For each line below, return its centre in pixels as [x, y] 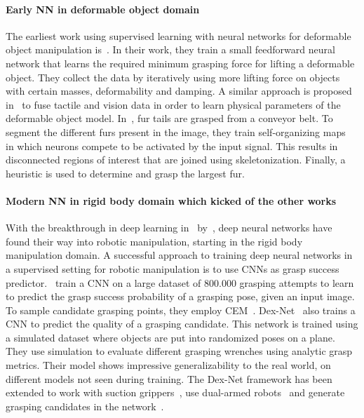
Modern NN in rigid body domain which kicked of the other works [171, 200]
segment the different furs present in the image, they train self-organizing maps [176, 132]
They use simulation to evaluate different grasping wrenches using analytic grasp [179, 351]
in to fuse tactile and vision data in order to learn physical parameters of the [173, 104]
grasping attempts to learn [297, 282]
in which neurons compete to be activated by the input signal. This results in [172, 146]
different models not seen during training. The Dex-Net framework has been [169, 378]
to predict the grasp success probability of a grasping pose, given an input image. [180, 296]
